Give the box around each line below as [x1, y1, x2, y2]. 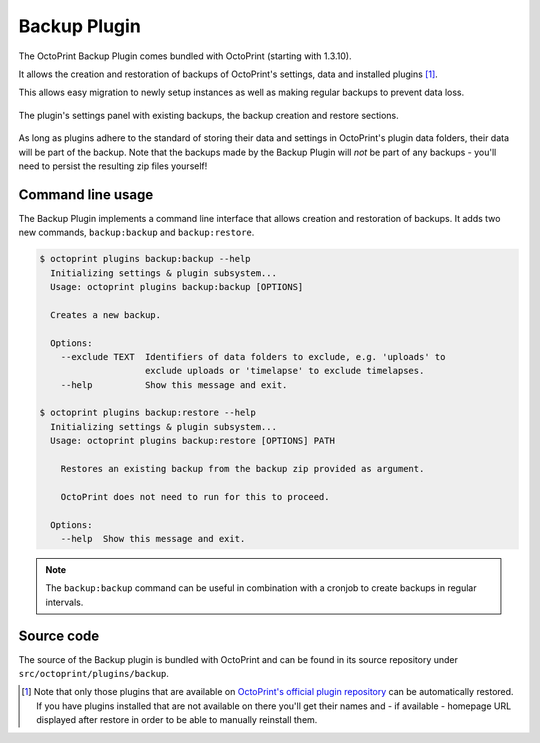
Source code [18, 627, 100, 644]
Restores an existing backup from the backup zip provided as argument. [60, 463, 425, 475]
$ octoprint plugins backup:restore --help [39, 407, 257, 419]
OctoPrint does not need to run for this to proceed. [60, 491, 330, 502]
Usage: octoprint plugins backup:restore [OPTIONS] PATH [50, 435, 335, 447]
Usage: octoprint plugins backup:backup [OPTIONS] [50, 281, 304, 292]
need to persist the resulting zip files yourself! [18, 160, 208, 172]
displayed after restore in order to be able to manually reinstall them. [36, 714, 318, 726]
